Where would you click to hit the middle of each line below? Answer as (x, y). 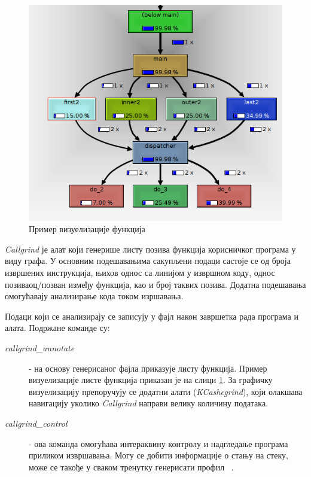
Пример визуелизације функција (87, 229)
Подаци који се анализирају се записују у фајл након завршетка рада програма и (152, 316)
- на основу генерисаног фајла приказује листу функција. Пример (148, 368)
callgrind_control (36, 423)
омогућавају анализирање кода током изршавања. (94, 296)
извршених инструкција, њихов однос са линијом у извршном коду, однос (140, 273)
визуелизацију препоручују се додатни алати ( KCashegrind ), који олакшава (166, 391)
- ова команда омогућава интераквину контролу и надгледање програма (158, 443)
